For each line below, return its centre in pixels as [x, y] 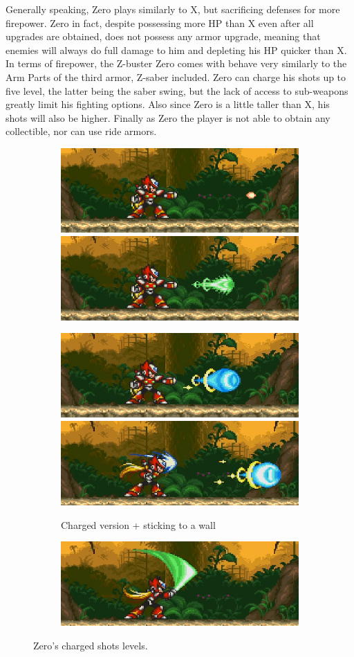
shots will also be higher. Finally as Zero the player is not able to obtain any [168, 117]
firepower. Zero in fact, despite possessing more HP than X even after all [160, 22]
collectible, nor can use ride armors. [81, 131]
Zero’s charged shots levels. [91, 645]
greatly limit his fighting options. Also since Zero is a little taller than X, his [168, 104]
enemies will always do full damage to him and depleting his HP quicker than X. [176, 49]
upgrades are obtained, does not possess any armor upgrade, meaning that [163, 36]
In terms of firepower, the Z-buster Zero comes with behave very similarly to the [176, 63]
